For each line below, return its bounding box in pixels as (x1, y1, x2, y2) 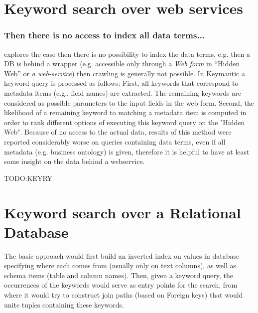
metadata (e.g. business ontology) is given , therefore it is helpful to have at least (4, 146, 250, 156)
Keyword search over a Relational (4, 202, 241, 222)
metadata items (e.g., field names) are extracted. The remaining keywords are (4, 87, 241, 98)
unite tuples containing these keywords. (4, 299, 124, 310)
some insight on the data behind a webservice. (4, 156, 145, 166)
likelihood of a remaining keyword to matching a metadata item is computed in (4, 107, 247, 118)
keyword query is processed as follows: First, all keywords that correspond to (4, 78, 239, 88)
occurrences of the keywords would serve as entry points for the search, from (4, 280, 238, 290)
